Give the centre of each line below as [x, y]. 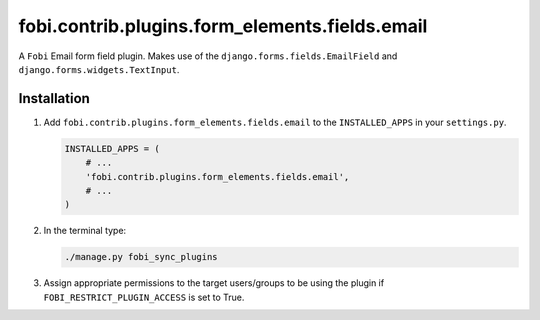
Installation [54, 98]
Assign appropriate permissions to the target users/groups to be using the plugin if [214, 283]
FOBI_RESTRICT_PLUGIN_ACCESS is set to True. [144, 297]
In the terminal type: [85, 231]
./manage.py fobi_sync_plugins [141, 257]
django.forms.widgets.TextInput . [99, 69]
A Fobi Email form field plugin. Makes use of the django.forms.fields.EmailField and [208, 56]
